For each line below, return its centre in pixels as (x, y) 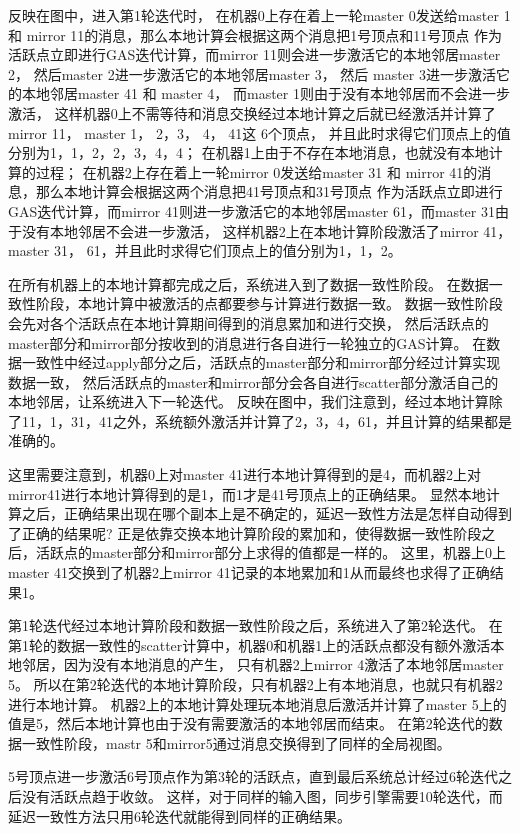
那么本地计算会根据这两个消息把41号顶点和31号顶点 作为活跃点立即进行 (269, 191)
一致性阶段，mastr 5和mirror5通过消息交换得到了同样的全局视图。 (236, 742)
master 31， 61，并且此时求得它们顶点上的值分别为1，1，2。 (205, 250)
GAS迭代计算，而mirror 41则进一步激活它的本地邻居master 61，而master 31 (251, 210)
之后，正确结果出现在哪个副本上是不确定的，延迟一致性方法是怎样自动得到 (266, 513)
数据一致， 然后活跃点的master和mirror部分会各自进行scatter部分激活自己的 (253, 381)
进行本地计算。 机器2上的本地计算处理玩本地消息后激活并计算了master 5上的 (257, 703)
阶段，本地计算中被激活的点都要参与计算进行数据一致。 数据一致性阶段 (269, 303)
